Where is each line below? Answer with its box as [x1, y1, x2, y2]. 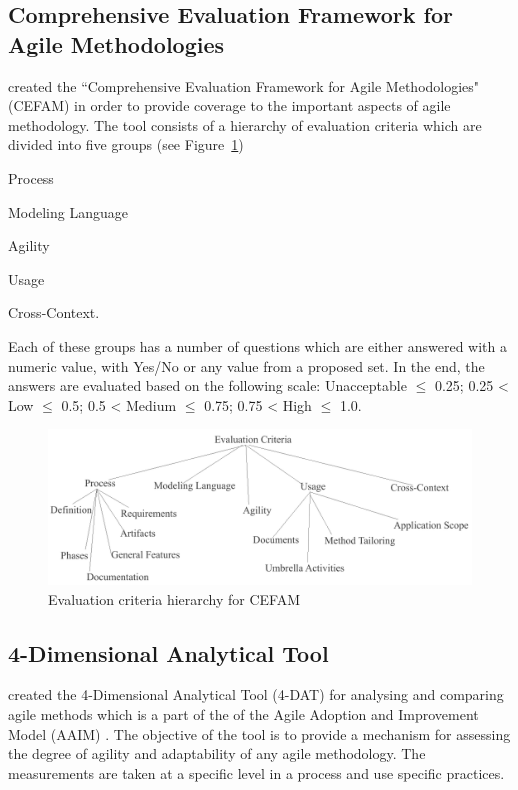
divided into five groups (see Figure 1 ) [8, 134, 244, 155]
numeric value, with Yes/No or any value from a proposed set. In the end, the [8, 355, 485, 376]
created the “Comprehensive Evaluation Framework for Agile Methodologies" [8, 75, 480, 96]
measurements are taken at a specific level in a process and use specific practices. [8, 762, 505, 783]
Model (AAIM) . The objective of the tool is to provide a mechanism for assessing [8, 723, 511, 744]
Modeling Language [8, 201, 128, 222]
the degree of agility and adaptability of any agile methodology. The [8, 743, 426, 764]
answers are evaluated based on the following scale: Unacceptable [8, 375, 407, 396]
